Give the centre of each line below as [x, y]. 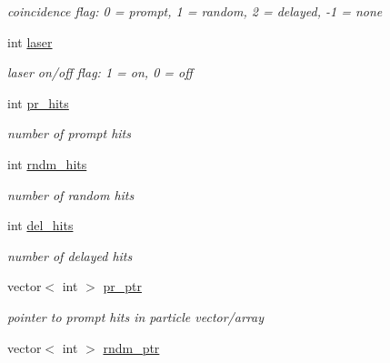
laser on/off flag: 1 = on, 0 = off [100, 72]
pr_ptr [122, 286]
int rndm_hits [47, 163]
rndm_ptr [131, 347]
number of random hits [71, 194]
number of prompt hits [69, 133]
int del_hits [40, 225]
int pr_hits [38, 102]
